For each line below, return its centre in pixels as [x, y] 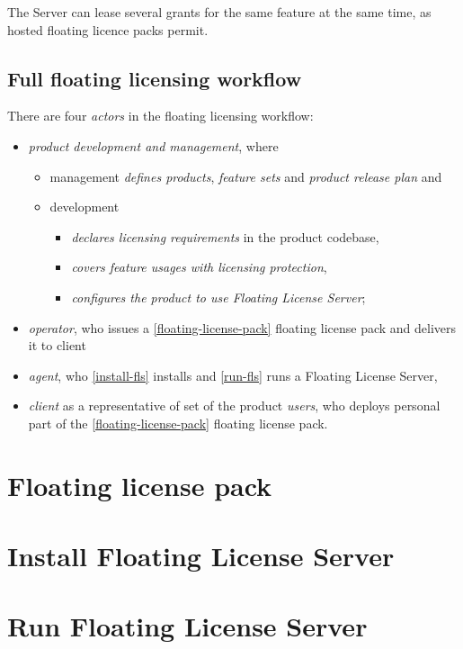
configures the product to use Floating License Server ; [218, 297]
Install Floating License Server [201, 556]
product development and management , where [153, 145]
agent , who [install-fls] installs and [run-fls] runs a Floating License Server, [233, 375]
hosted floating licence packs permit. [108, 29]
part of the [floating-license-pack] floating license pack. [178, 423]
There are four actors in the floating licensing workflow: [160, 116]
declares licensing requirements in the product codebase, [225, 236]
